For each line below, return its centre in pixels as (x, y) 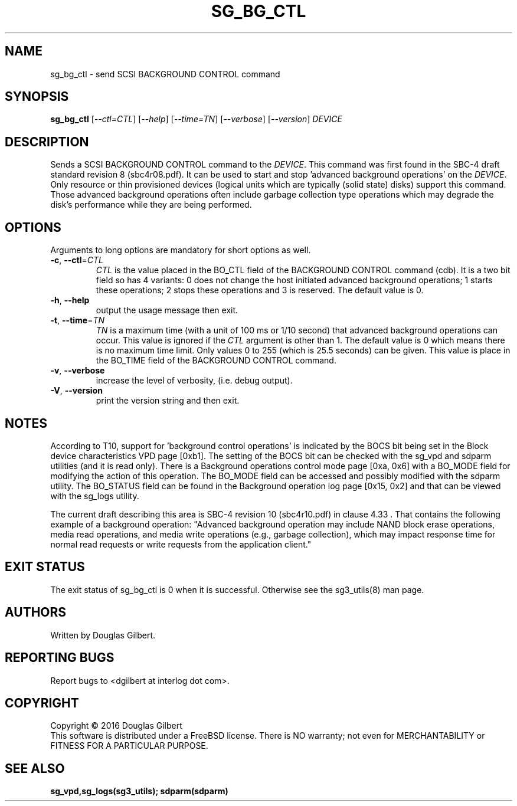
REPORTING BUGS (60, 658)
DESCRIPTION (47, 142)
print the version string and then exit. (168, 401)
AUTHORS (36, 612)
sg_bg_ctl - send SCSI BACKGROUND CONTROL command (165, 74)
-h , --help (70, 300)
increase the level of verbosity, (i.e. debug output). (194, 381)
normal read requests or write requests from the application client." (181, 544)
